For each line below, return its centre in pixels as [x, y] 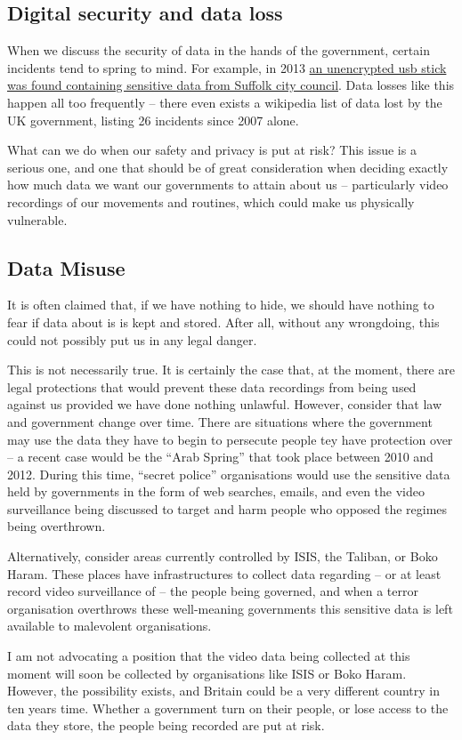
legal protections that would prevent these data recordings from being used [212, 386]
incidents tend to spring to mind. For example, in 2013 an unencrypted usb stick [227, 67]
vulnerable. [37, 219]
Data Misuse [66, 267]
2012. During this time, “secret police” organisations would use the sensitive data [229, 474]
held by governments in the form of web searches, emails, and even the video [216, 491]
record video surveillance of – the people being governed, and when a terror [213, 591]
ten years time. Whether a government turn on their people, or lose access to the [228, 708]
